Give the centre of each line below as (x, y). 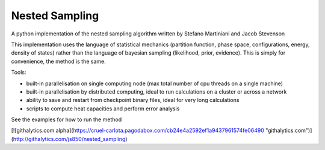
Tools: (19, 73)
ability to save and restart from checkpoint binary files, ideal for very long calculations (133, 100)
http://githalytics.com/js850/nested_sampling (69, 139)
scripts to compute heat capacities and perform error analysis (103, 109)
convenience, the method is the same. (58, 61)
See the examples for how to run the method (67, 119)
